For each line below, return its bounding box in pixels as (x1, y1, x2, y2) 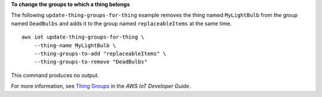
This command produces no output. (11, 72, 100, 79)
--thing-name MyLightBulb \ (33, 42, 116, 48)
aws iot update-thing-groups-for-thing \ (21, 34, 144, 41)
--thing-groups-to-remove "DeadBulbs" (33, 59, 148, 65)
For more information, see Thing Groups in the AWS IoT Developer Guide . (11, 83, 191, 90)
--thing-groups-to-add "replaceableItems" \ (33, 50, 166, 57)
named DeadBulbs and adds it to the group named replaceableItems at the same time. (11, 20, 232, 27)
